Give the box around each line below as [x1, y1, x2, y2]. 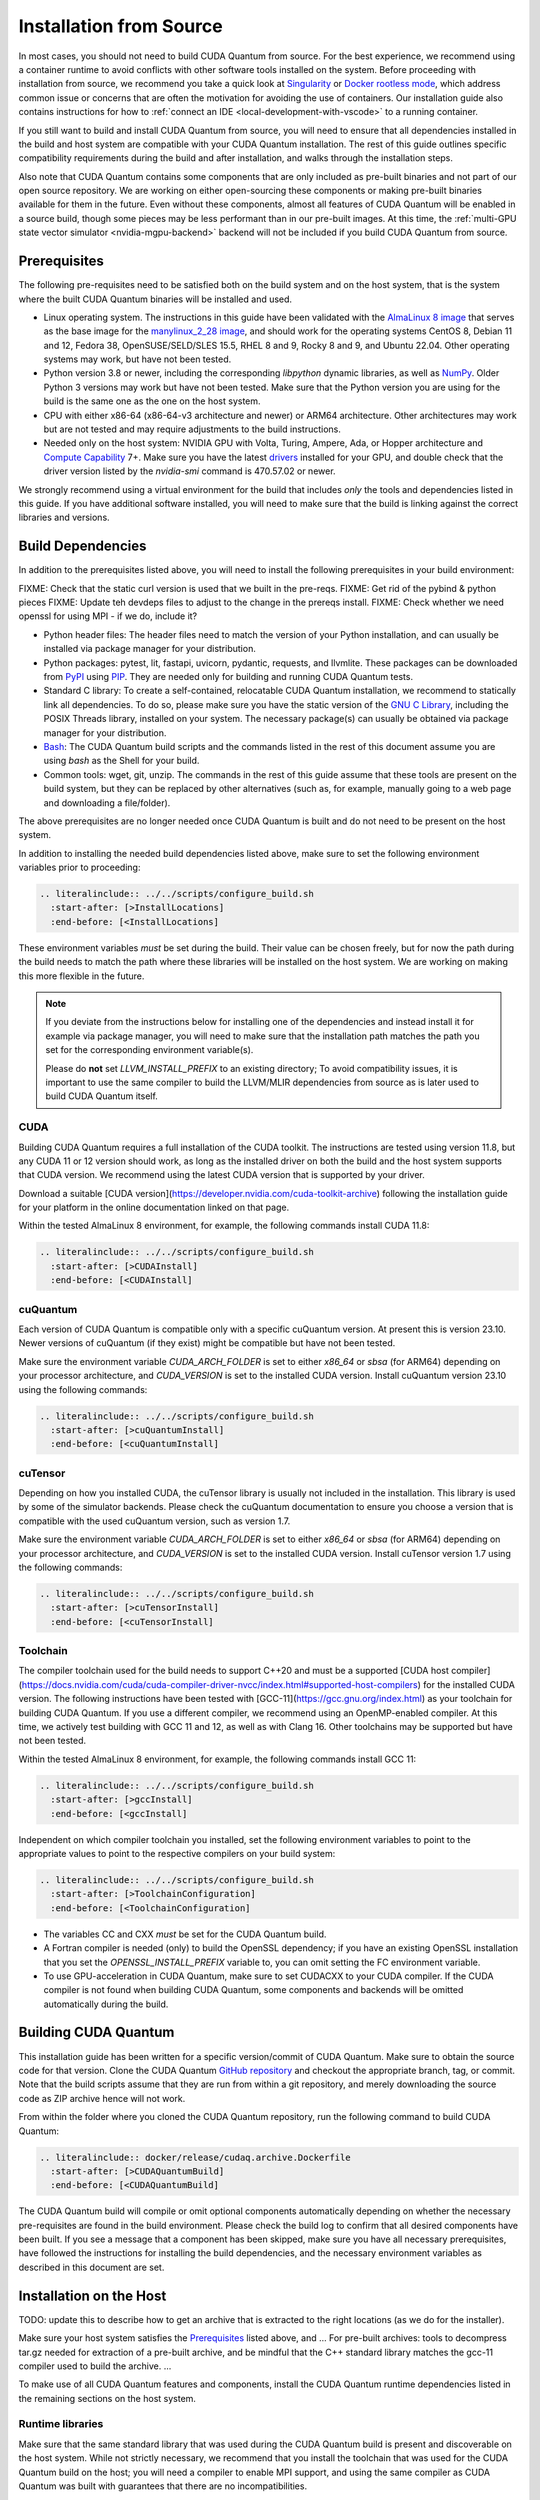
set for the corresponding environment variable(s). [45, 1044, 254, 1056]
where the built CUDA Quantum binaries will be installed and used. [18, 293, 293, 305]
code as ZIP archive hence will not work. [18, 2092, 186, 2104]
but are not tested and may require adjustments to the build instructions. [43, 423, 342, 435]
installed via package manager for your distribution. [43, 643, 257, 655]
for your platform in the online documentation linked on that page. [18, 1201, 290, 1214]
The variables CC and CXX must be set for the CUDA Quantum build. [43, 1928, 327, 1940]
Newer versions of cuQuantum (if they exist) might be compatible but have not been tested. [18, 1337, 396, 1349]
